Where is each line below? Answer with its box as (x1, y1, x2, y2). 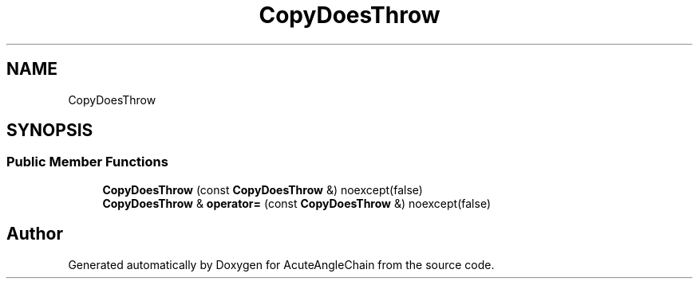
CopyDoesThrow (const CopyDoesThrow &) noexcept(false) (102, 182, 423, 197)
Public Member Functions (6, 154, 168, 170)
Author (6, 224, 63, 244)
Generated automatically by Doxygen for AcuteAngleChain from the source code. (68, 257, 495, 271)
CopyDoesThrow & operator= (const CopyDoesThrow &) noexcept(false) (102, 196, 492, 210)
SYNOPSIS (6, 120, 93, 141)
